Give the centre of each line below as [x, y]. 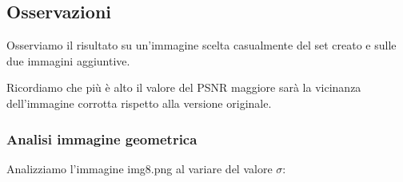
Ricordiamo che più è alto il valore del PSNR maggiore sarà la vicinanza [184, 87]
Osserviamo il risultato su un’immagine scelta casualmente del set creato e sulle [201, 45]
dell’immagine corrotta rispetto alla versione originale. [139, 103]
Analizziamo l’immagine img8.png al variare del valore [140, 168]
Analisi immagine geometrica [102, 138]
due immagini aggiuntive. [68, 60]
